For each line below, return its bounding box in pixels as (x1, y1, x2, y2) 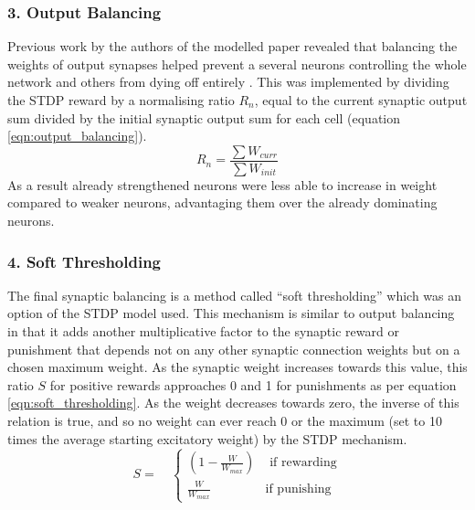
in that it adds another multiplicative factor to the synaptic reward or (7, 322, 399, 341)
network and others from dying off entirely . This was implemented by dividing (7, 72, 449, 91)
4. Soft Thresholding (7, 250, 162, 272)
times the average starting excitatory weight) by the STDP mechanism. (7, 429, 407, 448)
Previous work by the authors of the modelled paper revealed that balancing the (7, 37, 458, 56)
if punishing (265, 483, 332, 495)
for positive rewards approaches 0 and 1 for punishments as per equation (49, 375, 457, 394)
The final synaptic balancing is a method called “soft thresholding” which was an (7, 285, 462, 304)
